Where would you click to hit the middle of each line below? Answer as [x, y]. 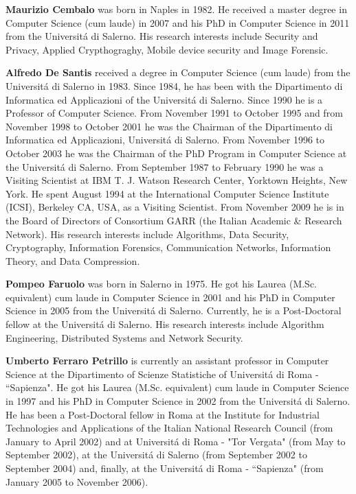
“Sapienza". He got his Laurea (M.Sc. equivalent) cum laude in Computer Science [177, 387]
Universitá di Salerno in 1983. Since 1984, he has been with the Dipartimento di [174, 85]
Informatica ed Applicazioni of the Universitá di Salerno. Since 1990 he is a [164, 99]
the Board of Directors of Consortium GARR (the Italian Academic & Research [174, 220]
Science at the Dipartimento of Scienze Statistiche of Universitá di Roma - [162, 374]
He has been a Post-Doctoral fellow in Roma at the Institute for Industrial [163, 414]
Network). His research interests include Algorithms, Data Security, [147, 234]
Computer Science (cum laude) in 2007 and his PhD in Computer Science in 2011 [178, 22]
